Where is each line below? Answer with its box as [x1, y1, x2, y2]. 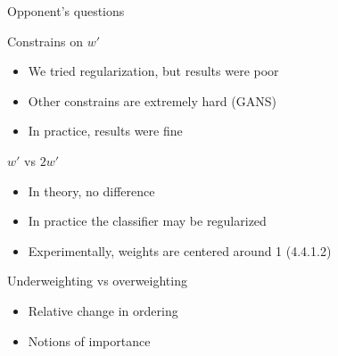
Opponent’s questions [7, 2, 125, 20]
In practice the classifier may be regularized [28, 211, 267, 230]
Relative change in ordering [28, 301, 178, 319]
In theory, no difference [28, 181, 155, 200]
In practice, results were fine [28, 121, 183, 140]
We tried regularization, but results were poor [28, 62, 279, 80]
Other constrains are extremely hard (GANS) [28, 91, 276, 110]
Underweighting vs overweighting [7, 271, 187, 290]
